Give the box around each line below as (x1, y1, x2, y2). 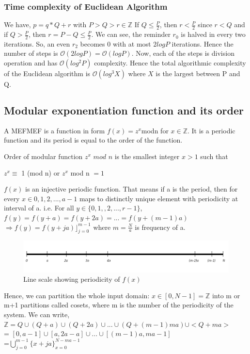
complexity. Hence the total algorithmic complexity (94, 58, 246, 68)
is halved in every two (181, 29, 246, 39)
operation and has (4, 58, 58, 68)
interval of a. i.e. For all (4, 203, 74, 213)
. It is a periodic (187, 125, 235, 135)
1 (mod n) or (21, 167, 60, 177)
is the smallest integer (114, 151, 180, 161)
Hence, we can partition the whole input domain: (4, 290, 150, 300)
